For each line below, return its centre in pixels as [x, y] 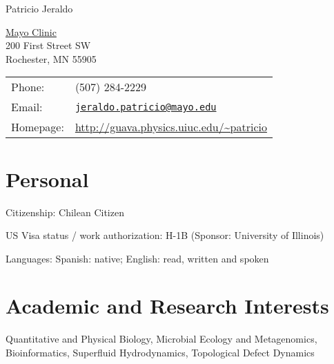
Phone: [28, 87]
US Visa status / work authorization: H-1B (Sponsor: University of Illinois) [165, 235]
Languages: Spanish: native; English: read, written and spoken [137, 258]
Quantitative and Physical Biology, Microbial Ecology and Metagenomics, [161, 339]
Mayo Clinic [31, 31]
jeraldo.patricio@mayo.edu [146, 107]
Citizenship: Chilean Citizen [65, 212]
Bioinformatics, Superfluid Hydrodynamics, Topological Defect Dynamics [160, 352]
